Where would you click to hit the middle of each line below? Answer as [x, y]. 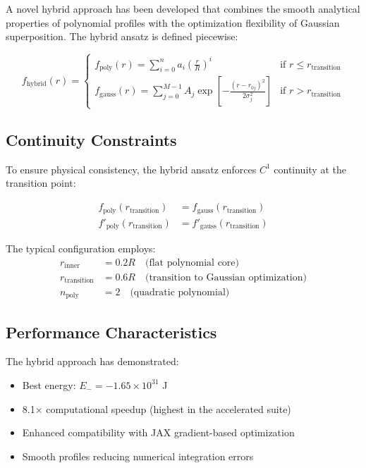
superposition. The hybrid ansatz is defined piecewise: [122, 36]
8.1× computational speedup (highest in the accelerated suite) [157, 408]
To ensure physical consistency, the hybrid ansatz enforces [131, 169]
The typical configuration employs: [81, 248]
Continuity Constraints [91, 140]
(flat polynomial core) [192, 263]
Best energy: [49, 384]
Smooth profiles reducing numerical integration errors [138, 456]
